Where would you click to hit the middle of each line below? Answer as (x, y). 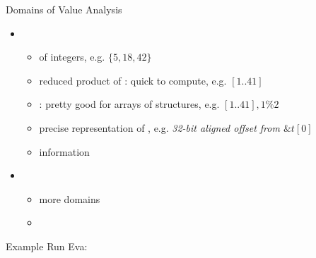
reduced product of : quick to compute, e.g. (133, 80)
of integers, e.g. (72, 57)
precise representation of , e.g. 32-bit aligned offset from (159, 127)
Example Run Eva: (47, 246)
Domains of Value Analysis (64, 9)
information (64, 151)
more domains (70, 198)
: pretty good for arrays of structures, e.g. (129, 104)
